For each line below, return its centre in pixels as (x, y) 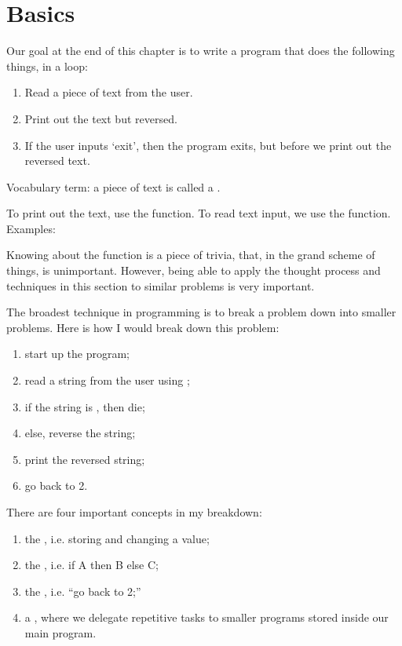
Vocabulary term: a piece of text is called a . (113, 186)
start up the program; (77, 354)
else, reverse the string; (80, 433)
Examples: (31, 228)
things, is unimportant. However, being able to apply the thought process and (194, 270)
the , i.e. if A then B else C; (91, 565)
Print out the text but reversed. (101, 118)
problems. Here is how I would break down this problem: (143, 327)
